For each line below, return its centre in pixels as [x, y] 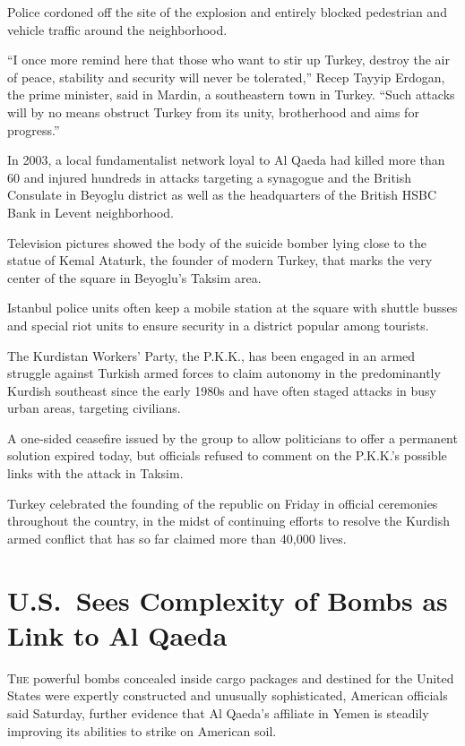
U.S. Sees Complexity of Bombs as [228, 600]
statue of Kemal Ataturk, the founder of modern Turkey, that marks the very [220, 260]
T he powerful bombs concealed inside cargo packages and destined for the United [231, 677]
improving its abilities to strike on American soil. [142, 730]
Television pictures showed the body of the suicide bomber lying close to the [217, 242]
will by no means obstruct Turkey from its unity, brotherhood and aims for [213, 111]
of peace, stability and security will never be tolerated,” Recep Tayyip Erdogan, [226, 77]
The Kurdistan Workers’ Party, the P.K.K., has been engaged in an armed [211, 355]
